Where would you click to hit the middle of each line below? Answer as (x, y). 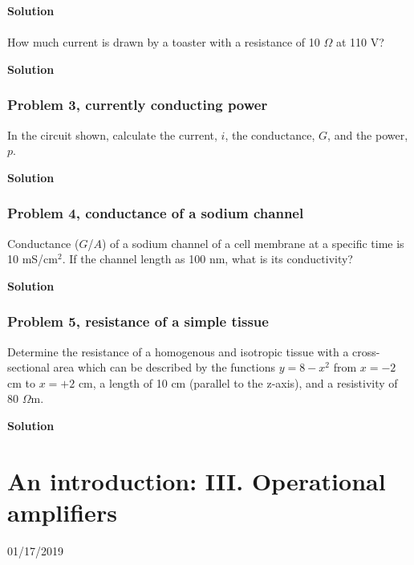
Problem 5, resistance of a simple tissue (138, 321)
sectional (28, 367)
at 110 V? (360, 42)
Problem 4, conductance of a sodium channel (156, 213)
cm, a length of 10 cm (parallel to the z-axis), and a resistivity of (238, 382)
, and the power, (368, 134)
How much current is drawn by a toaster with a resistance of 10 (164, 42)
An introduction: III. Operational (197, 480)
